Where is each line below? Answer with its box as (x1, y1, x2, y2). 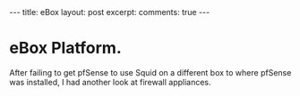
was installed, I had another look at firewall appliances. (9, 76, 212, 87)
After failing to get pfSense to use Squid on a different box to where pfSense (9, 67, 292, 77)
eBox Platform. (9, 38, 123, 59)
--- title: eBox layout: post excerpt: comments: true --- (9, 7, 210, 17)
